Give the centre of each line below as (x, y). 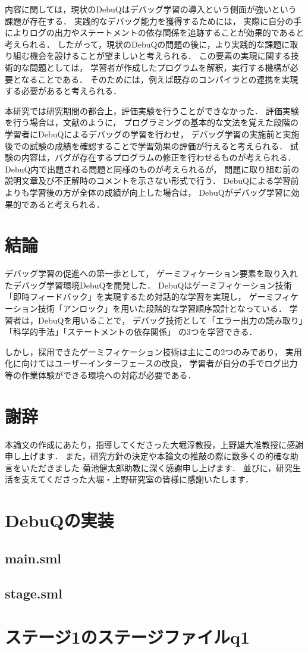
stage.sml (34, 593)
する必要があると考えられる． (63, 91)
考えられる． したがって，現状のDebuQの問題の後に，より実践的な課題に (147, 44)
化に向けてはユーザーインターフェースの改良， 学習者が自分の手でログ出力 (151, 363)
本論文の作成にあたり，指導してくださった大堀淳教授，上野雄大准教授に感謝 (154, 444)
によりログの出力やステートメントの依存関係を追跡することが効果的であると (155, 32)
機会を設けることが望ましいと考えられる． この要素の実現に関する (160, 56)
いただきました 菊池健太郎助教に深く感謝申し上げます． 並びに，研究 (157, 467)
